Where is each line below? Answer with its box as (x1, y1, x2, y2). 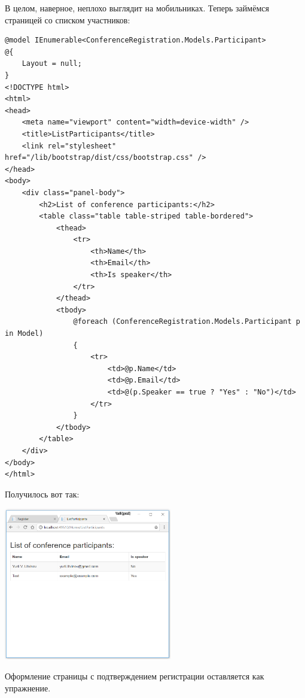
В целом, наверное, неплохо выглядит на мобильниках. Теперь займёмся (5, 2, 269, 14)
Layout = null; (22, 59, 82, 68)
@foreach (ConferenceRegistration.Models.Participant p (73, 317, 300, 326)
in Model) (5, 329, 44, 338)
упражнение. (5, 681, 51, 694)
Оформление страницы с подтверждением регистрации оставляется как (5, 670, 264, 682)
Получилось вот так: (5, 487, 80, 500)
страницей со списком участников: (5, 13, 130, 26)
